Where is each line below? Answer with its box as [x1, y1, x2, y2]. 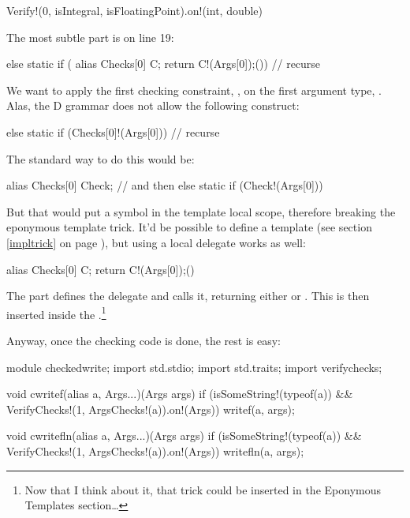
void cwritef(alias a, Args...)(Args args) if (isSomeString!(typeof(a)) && [6, 385, 353, 402]
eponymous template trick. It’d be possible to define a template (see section [6, 219, 372, 235]
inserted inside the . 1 [6, 303, 106, 322]
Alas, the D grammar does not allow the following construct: [6, 97, 300, 114]
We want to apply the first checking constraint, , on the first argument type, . [6, 81, 382, 98]
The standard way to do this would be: [6, 150, 195, 167]
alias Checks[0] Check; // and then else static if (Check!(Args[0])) [6, 177, 323, 193]
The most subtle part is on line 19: [6, 28, 174, 45]
